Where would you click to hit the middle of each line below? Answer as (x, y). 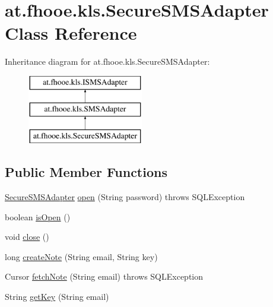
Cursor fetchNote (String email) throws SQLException (104, 276)
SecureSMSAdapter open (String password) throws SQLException (125, 197)
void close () (27, 237)
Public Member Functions (86, 172)
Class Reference (71, 33)
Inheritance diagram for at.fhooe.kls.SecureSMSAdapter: (107, 61)
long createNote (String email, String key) (81, 256)
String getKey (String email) (57, 297)
